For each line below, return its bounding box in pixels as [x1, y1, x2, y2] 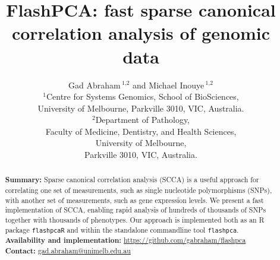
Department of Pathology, [95, 113, 190, 126]
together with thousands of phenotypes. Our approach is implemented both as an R [5, 215, 265, 225]
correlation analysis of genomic [11, 21, 270, 45]
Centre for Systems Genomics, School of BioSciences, [46, 90, 239, 103]
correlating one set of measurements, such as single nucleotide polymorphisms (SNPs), [5, 185, 272, 195]
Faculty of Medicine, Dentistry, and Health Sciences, [45, 125, 237, 137]
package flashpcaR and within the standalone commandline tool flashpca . [5, 224, 239, 234]
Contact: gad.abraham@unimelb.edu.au [5, 245, 131, 256]
